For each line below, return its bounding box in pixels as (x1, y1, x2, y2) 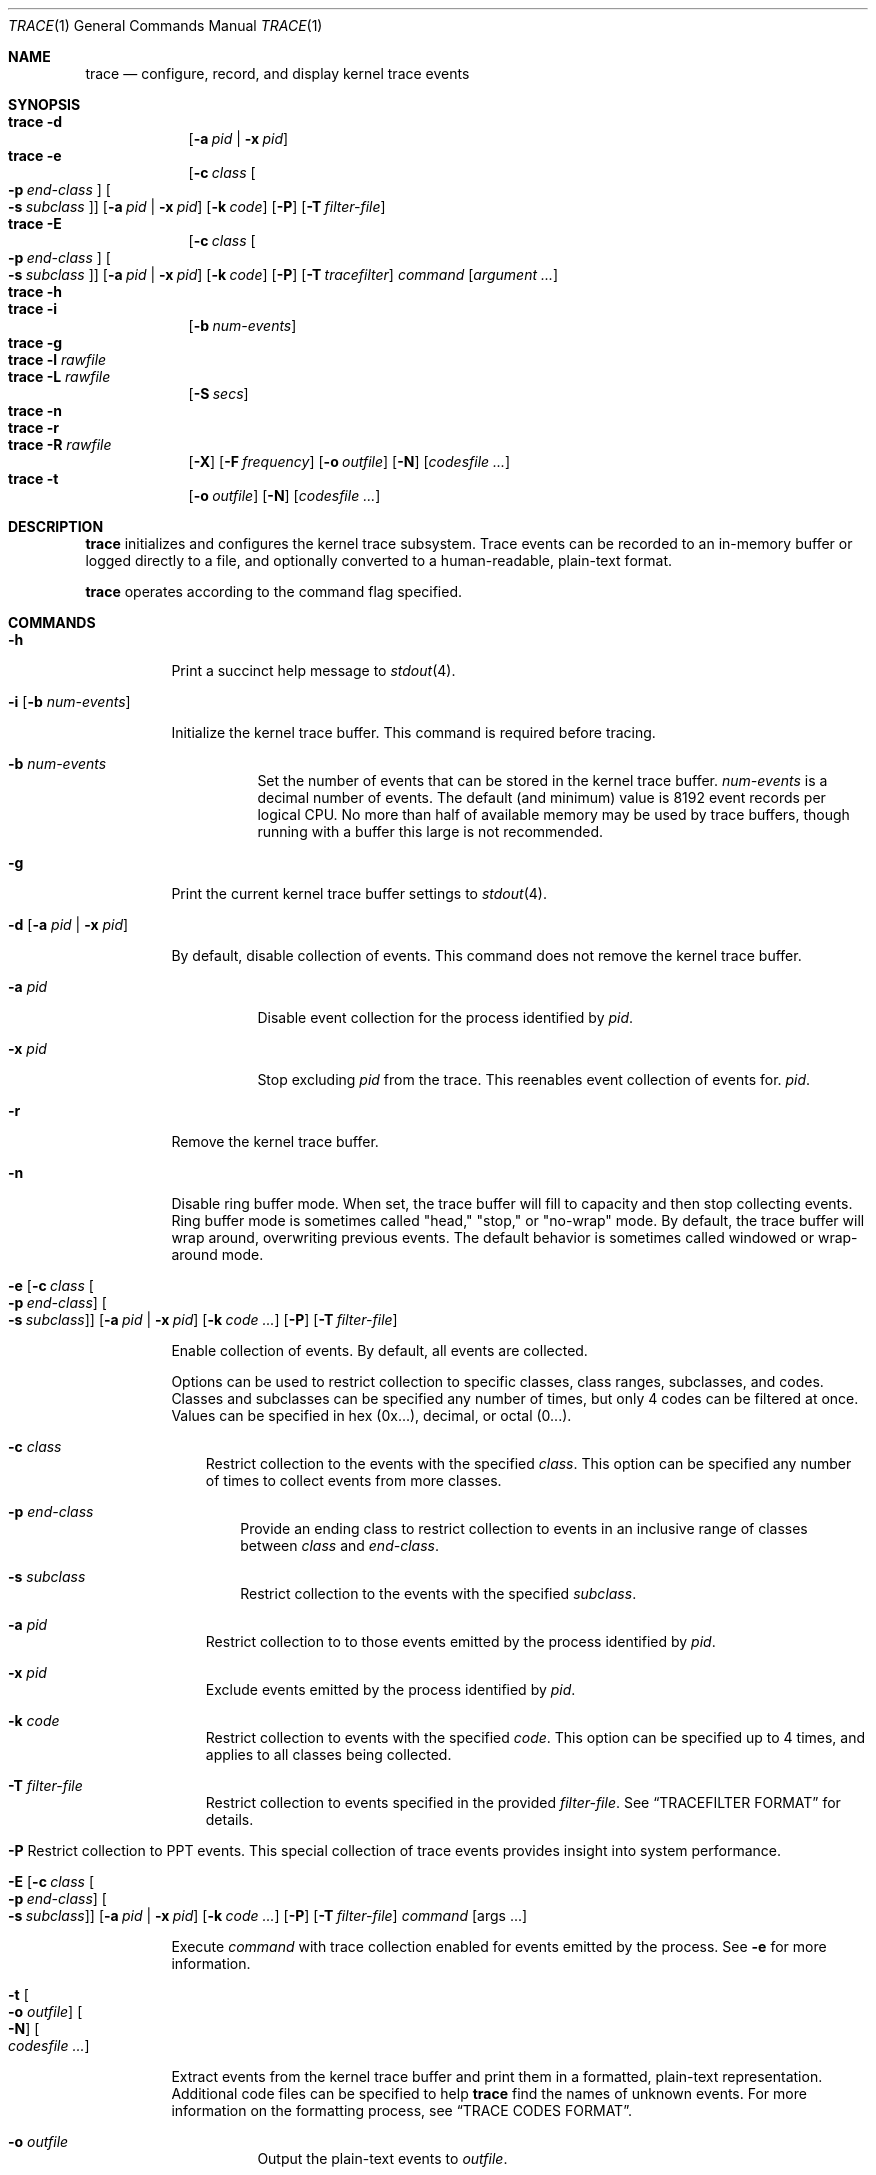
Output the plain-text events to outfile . (257, 2150, 508, 2167)
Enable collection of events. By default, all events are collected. (171, 1342, 588, 1359)
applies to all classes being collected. (205, 1746, 452, 1763)
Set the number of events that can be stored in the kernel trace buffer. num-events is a (257, 772, 828, 789)
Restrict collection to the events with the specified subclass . (240, 1585, 637, 1602)
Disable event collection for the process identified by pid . (257, 1009, 634, 1026)
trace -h (8, 283, 62, 300)
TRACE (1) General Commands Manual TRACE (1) (8, 17, 323, 34)
